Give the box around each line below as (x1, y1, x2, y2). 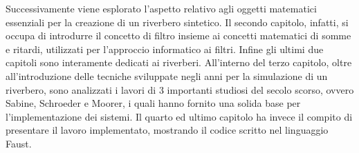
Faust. (6, 136, 32, 150)
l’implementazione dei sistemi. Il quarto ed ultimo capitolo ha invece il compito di (6, 109, 353, 123)
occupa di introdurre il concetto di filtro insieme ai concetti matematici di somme (6, 28, 351, 43)
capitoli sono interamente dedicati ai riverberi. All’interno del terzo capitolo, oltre (6, 55, 352, 70)
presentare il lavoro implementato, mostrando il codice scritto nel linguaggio (6, 123, 329, 137)
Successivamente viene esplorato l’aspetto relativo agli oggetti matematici (6, 1, 317, 15)
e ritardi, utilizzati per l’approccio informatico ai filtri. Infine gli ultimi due (6, 41, 324, 56)
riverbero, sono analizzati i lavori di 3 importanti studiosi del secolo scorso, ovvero (6, 82, 354, 96)
